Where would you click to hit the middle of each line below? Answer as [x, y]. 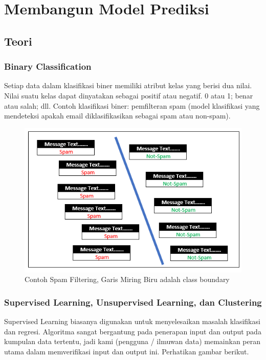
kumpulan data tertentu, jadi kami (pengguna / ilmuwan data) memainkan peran [132, 341]
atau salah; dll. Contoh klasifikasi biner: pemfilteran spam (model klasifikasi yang [132, 105]
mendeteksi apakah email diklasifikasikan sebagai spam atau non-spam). [117, 116]
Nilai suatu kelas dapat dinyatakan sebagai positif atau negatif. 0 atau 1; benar [129, 95]
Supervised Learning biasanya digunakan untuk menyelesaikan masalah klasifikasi [132, 321]
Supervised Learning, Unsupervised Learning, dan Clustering [133, 302]
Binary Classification [48, 66]
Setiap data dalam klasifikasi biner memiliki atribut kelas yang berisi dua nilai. [128, 85]
